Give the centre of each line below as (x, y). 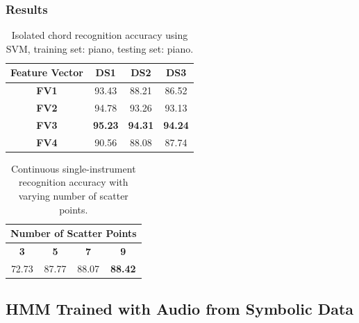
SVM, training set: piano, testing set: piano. (100, 48)
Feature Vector (47, 72)
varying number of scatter (73, 196)
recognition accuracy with (74, 182)
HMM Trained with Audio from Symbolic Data (180, 309)
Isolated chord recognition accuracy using (100, 35)
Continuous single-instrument (74, 168)
